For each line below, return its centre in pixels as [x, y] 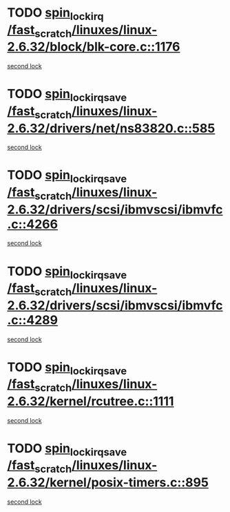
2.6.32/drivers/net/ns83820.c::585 [111, 128]
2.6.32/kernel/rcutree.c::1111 [91, 401]
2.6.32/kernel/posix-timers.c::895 [108, 482]
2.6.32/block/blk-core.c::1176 [94, 47]
